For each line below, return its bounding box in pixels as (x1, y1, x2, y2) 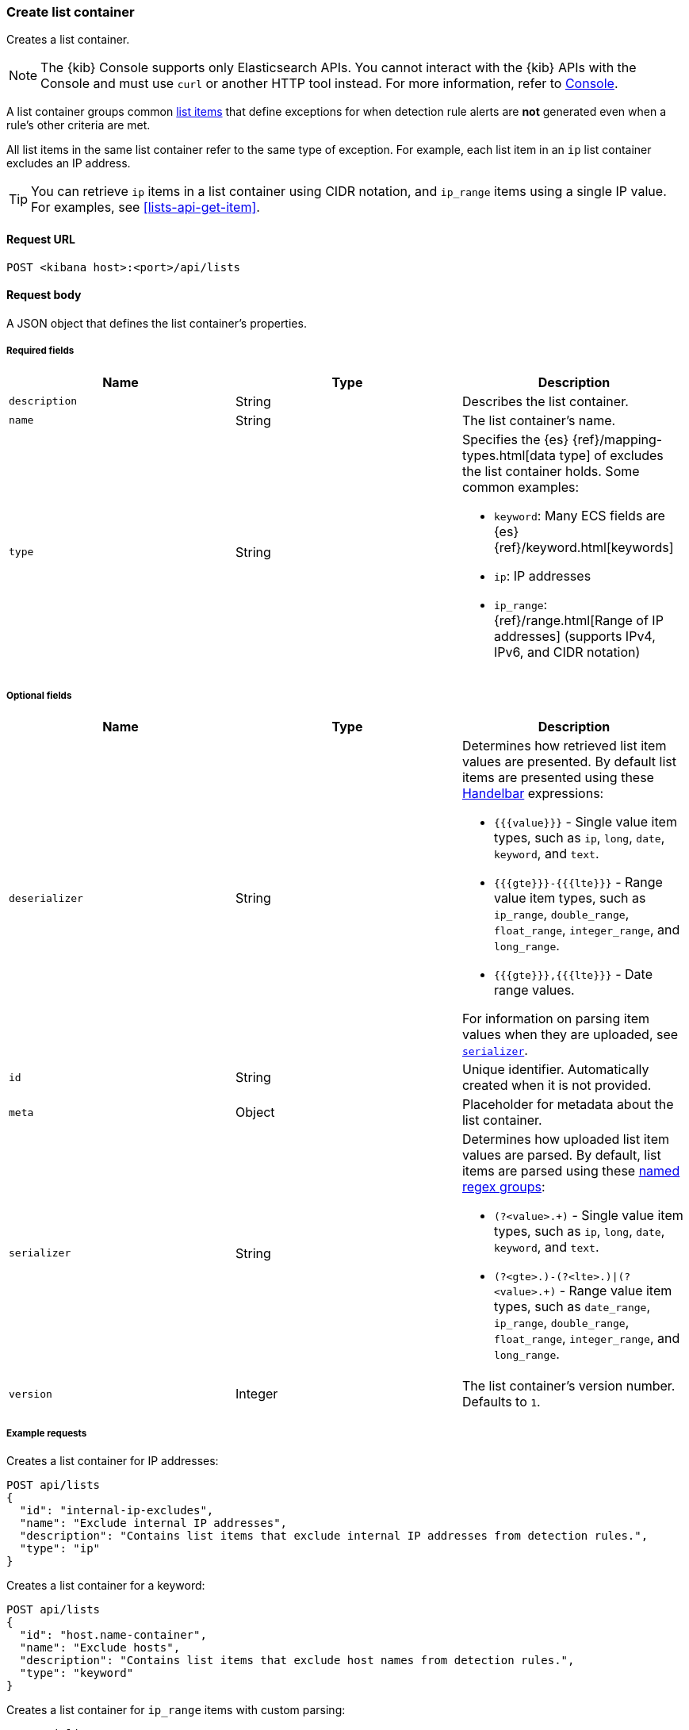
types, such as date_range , (493, 1298, 651, 1315)
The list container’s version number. (461, 1378, 676, 1394)
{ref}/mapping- (572, 431, 663, 447)
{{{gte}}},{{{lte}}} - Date (493, 966, 653, 983)
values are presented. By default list (461, 754, 676, 770)
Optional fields (6, 689, 72, 701)
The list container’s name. (461, 412, 616, 428)
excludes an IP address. (6, 156, 131, 171)
